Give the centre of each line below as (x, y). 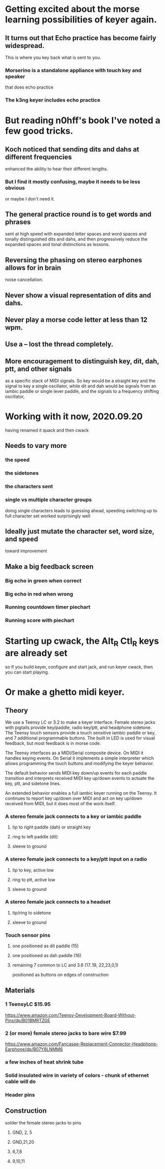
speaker (15, 76)
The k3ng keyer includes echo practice (53, 100)
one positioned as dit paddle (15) (45, 946)
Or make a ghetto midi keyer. (65, 692)
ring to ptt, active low (34, 879)
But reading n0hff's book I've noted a (83, 121)
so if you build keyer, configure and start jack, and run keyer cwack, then (79, 667)
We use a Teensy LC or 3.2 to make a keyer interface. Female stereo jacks (80, 722)
